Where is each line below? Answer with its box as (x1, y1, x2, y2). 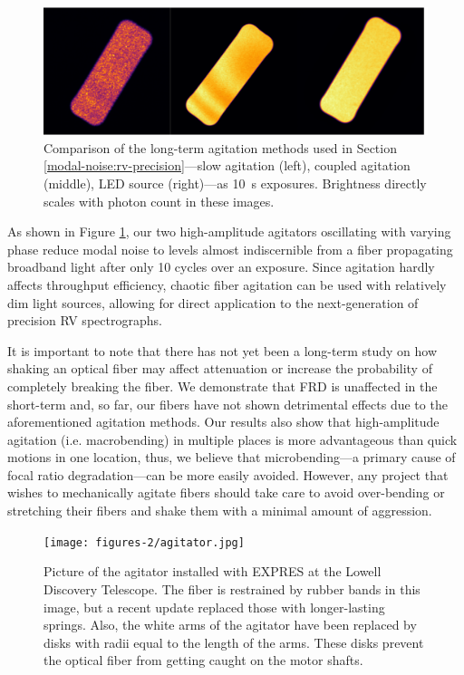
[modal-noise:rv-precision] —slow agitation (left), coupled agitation (43, 156, 411, 175)
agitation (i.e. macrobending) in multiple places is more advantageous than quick (7, 429, 458, 448)
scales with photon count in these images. (43, 191, 275, 210)
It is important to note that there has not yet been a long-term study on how (7, 341, 437, 360)
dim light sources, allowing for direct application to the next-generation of (7, 293, 419, 312)
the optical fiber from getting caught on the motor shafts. (43, 651, 363, 670)
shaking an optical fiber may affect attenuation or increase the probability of (7, 359, 432, 378)
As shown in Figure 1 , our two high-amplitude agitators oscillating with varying (7, 222, 451, 241)
